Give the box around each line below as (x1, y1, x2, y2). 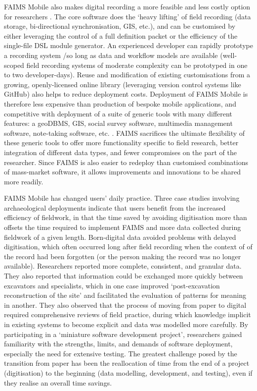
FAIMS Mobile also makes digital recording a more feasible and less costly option (4, 1, 251, 11)
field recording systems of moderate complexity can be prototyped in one (26, 59, 248, 70)
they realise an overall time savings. (4, 377, 112, 388)
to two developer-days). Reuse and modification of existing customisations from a (4, 69, 251, 80)
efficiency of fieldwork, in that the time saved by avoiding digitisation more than (4, 212, 247, 223)
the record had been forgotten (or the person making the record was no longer (4, 251, 241, 261)
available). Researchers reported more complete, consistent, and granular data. (4, 261, 242, 271)
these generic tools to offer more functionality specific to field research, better (4, 137, 239, 148)
